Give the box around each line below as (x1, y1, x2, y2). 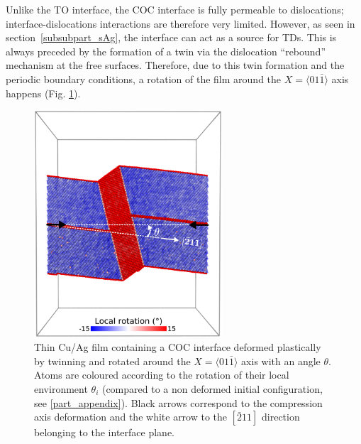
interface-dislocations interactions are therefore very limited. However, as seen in (6, 16, 355, 31)
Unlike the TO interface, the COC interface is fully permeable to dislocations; (6, 2, 344, 16)
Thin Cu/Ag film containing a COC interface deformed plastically (34, 340, 321, 354)
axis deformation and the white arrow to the (34, 409, 228, 424)
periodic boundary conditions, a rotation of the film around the (6, 71, 282, 86)
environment (34, 381, 88, 396)
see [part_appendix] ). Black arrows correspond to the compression (34, 395, 323, 410)
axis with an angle (241, 353, 321, 368)
